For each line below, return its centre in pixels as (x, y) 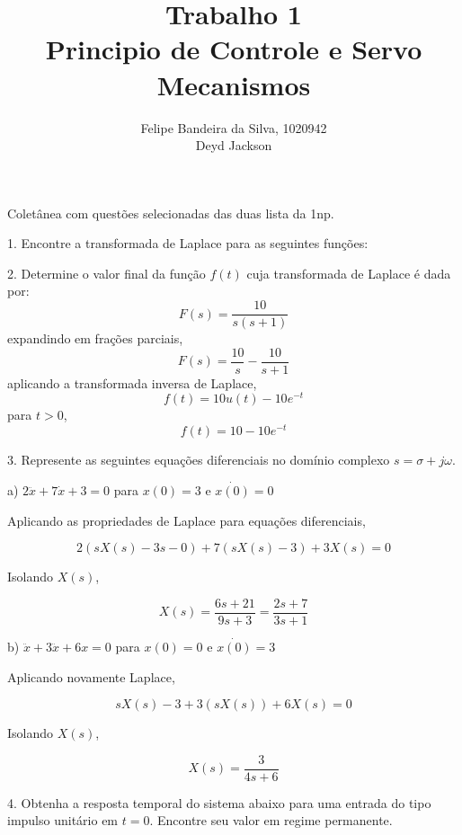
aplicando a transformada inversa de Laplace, (132, 382)
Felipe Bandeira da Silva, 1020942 (234, 127)
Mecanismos (234, 84)
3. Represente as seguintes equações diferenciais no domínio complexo (199, 460)
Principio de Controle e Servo (234, 49)
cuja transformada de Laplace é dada (349, 273)
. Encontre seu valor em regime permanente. (271, 820)
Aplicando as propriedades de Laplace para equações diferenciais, (187, 520)
